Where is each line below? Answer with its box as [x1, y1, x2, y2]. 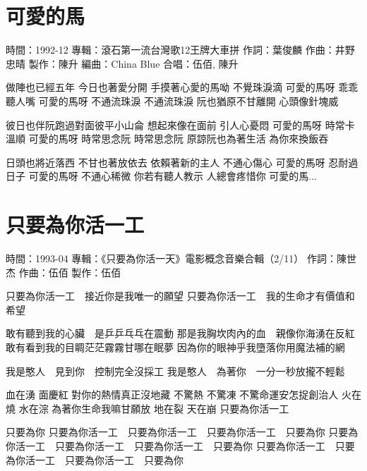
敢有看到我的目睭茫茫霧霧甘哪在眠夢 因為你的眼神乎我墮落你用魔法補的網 [6, 339, 345, 354]
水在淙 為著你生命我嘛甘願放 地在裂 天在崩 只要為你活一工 [18, 400, 289, 415]
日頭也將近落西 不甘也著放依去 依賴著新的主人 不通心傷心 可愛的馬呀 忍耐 [6, 154, 349, 169]
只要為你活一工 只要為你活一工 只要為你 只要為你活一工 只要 [54, 438, 355, 453]
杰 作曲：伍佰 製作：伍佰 [6, 264, 121, 279]
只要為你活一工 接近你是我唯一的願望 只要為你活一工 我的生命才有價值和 [6, 288, 355, 303]
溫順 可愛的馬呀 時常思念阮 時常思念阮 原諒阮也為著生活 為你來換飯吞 [6, 131, 329, 146]
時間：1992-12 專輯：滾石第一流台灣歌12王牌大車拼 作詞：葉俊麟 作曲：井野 [6, 42, 355, 57]
